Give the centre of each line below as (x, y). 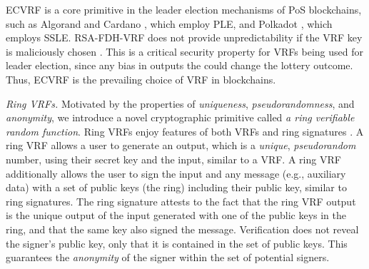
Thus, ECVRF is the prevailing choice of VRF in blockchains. (141, 79)
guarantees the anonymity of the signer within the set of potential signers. (168, 257)
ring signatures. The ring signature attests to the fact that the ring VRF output (181, 201)
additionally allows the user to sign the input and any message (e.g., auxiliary (176, 173)
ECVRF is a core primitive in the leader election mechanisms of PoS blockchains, (184, 9)
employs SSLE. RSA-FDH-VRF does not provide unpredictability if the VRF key (184, 37)
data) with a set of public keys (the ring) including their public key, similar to (176, 187)
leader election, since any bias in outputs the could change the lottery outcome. (180, 65)
